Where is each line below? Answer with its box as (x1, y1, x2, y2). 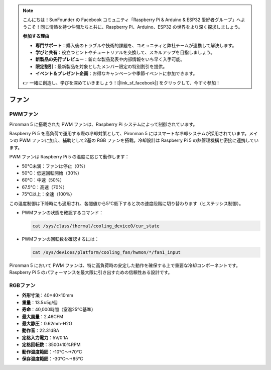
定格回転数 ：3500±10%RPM (22, 342, 81, 348)
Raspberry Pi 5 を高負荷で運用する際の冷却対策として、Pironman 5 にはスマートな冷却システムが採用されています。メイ (9, 131, 258, 137)
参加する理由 (23, 33, 50, 39)
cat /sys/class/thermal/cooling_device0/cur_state (32, 223, 160, 229)
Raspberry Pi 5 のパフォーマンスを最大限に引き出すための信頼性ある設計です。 (9, 269, 173, 275)
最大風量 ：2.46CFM (22, 313, 64, 319)
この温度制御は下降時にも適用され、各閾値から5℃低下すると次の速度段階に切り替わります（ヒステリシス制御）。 (9, 200, 243, 206)
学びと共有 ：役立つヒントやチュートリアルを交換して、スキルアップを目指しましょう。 (35, 49, 215, 55)
